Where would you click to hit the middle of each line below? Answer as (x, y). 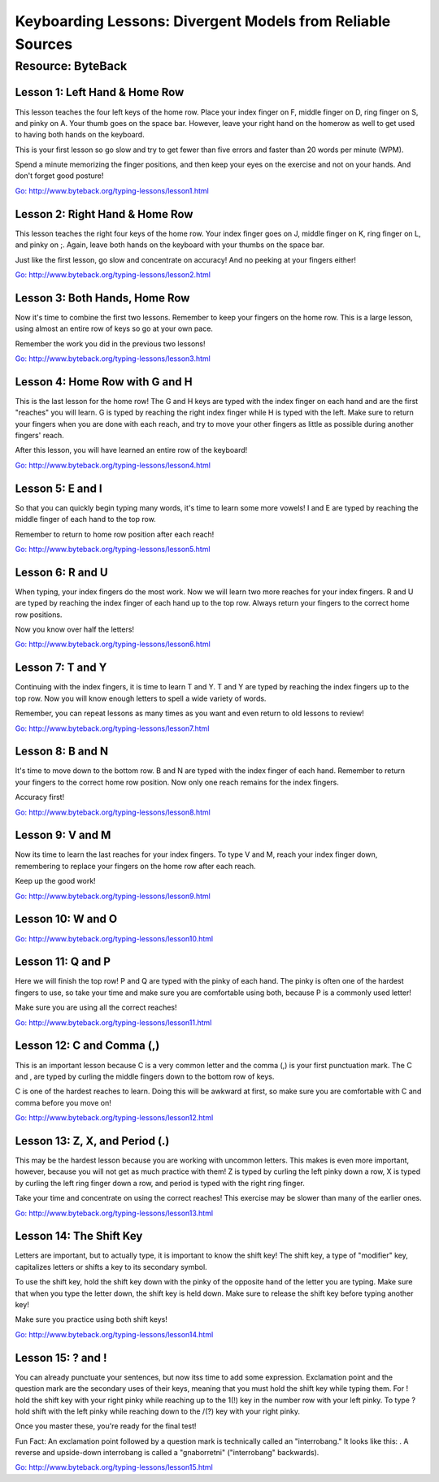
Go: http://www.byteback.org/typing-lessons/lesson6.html (113, 644)
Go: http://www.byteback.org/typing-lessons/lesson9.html (113, 896)
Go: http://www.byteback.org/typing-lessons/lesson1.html (112, 190)
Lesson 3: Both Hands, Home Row (102, 298)
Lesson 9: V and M (63, 835)
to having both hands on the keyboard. (80, 135)
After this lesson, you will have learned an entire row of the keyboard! (131, 450)
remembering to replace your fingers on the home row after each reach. (135, 866)
